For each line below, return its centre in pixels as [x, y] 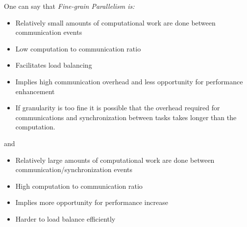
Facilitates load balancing [54, 65]
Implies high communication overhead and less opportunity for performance [129, 81]
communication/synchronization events [74, 169]
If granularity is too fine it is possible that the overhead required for [118, 108]
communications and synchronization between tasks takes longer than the [126, 117]
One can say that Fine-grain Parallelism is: [69, 6]
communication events [49, 32]
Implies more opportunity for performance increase [92, 202]
